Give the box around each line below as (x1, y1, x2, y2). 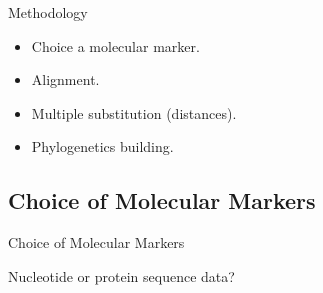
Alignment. (31, 69, 100, 90)
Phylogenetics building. (31, 136, 174, 157)
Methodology (8, 2, 88, 22)
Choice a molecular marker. (31, 35, 200, 56)
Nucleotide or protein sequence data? (8, 265, 235, 286)
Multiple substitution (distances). (31, 102, 237, 123)
